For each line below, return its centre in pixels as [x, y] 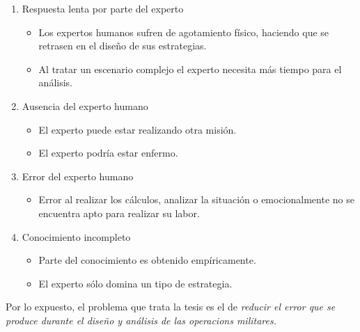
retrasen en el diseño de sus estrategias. [123, 46]
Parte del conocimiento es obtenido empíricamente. [147, 260]
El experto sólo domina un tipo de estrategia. [135, 283]
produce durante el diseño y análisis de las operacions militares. [141, 320]
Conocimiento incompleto [76, 236]
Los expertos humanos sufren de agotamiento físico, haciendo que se [184, 32]
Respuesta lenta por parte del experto [103, 8]
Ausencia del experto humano [85, 105]
